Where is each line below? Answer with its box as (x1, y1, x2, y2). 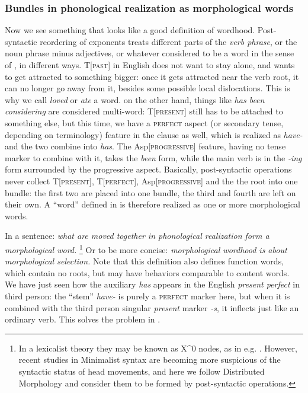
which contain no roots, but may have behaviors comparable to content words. (5, 266, 290, 279)
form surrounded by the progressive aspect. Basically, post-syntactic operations (5, 163, 292, 175)
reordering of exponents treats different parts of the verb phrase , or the (40, 35, 297, 47)
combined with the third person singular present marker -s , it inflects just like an (5, 301, 299, 314)
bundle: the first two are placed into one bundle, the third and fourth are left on (5, 186, 296, 199)
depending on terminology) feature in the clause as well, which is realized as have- (5, 128, 303, 140)
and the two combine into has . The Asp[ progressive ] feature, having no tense (5, 140, 286, 152)
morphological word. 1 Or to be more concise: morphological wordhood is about (5, 241, 287, 255)
